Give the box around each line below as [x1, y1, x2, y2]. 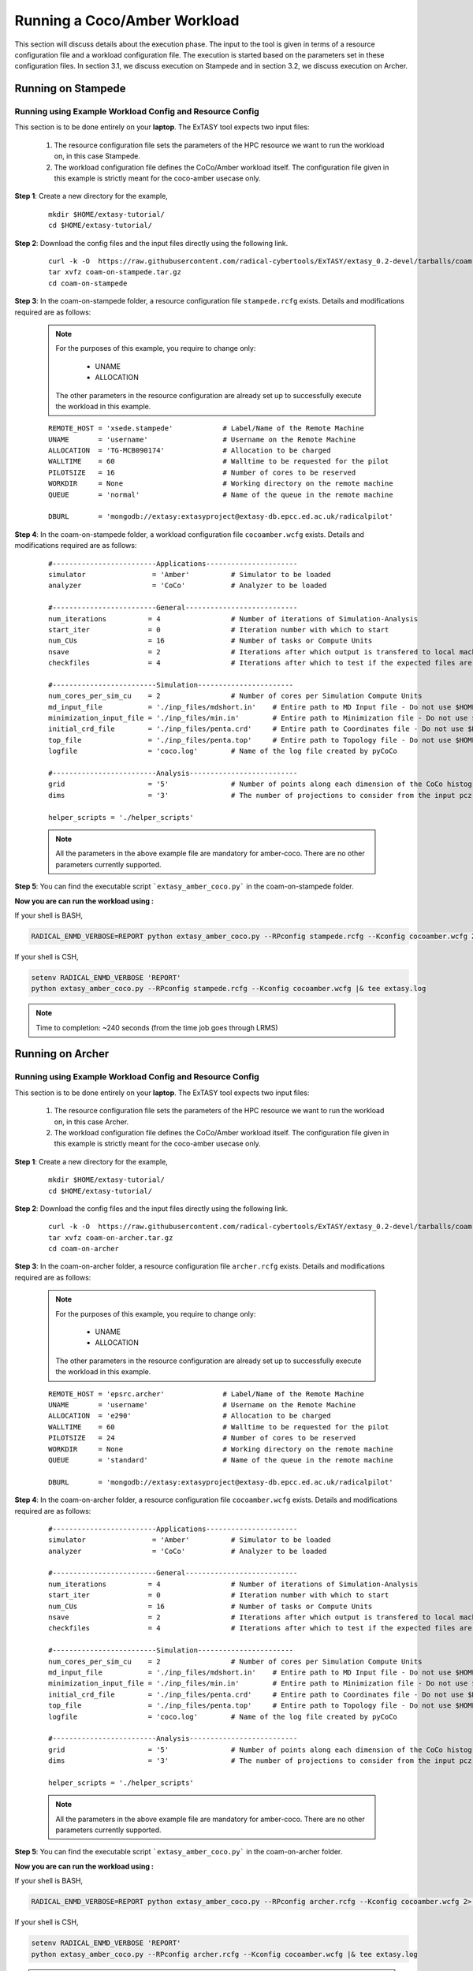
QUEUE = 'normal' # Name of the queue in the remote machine [48, 490, 393, 499]
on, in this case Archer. [54, 1116, 129, 1127]
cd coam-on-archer [48, 1244, 120, 1254]
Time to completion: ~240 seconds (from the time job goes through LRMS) [35, 1023, 279, 1032]
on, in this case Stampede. [54, 151, 141, 161]
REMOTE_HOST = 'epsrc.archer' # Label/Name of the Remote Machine [48, 1389, 364, 1399]
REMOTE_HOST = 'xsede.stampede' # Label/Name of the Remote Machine [48, 424, 364, 433]
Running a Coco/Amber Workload [14, 12, 240, 29]
